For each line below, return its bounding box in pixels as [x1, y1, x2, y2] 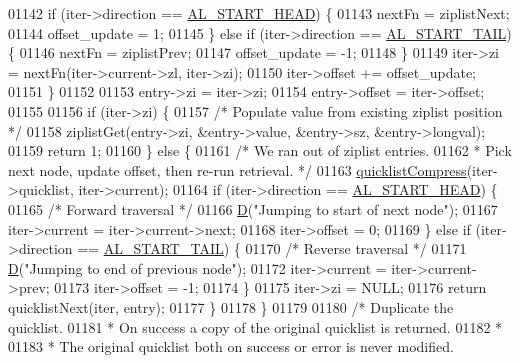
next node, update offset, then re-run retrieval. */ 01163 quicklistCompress [8, 159, 467, 180]
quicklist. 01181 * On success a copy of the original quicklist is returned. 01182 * [8, 316, 503, 337]
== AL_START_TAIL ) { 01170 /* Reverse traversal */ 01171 [77, 238, 467, 259]
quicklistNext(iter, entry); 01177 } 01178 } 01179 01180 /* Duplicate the [8, 296, 454, 317]
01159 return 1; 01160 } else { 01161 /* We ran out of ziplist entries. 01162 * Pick [8, 140, 512, 161]
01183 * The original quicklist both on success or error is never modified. [8, 336, 454, 357]
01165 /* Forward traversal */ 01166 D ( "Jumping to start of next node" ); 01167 [8, 198, 498, 219]
